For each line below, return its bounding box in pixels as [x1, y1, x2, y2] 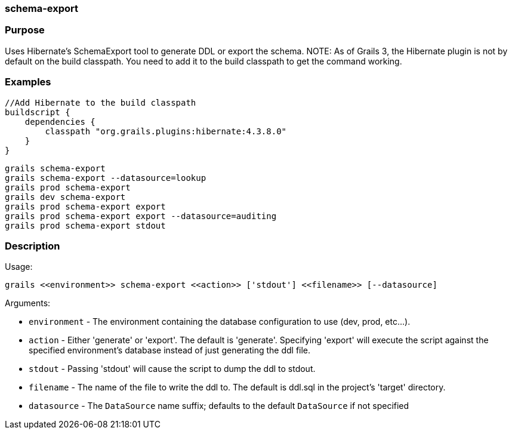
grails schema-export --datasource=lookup [5, 173, 206, 183]
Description [5, 239, 60, 252]
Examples [5, 76, 51, 88]
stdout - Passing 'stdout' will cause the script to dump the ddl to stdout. [29, 364, 316, 374]
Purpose [5, 24, 45, 36]
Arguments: [5, 298, 51, 309]
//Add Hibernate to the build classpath [5, 97, 196, 107]
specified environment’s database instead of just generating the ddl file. [29, 345, 311, 356]
